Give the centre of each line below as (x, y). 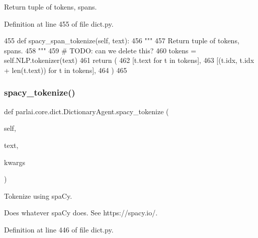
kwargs (15, 162)
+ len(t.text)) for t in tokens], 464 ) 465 (66, 70)
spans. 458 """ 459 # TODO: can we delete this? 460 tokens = (100, 50)
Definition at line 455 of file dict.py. (59, 23)
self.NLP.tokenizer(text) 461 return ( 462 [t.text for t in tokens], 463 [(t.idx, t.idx (129, 60)
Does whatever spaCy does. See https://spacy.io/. (81, 213)
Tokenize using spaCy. (38, 195)
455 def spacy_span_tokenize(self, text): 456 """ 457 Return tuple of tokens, (122, 41)
